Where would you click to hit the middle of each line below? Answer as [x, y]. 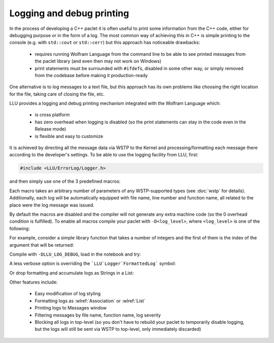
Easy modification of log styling [68, 294]
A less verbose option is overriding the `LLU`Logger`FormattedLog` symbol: [93, 263]
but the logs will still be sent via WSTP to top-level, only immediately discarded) [118, 329]
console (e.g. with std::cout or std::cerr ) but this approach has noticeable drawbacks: [105, 43]
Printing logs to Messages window [71, 308]
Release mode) [50, 129]
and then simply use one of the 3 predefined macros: [65, 181]
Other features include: [33, 282]
